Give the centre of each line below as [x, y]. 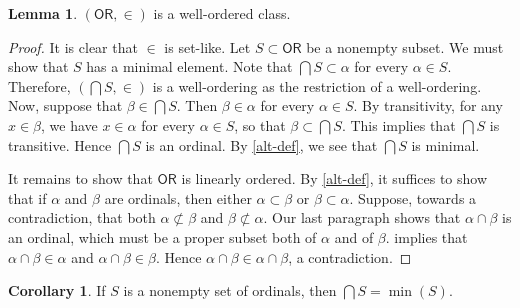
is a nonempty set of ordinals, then [230, 290]
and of [354, 236]
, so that [260, 124]
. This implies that [398, 124]
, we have [69, 124]
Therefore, [39, 85]
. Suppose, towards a [413, 197]
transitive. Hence [60, 144]
